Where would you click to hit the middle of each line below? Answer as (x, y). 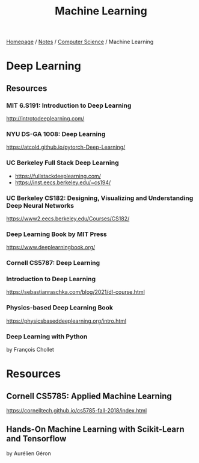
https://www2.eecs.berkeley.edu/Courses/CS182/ (68, 219)
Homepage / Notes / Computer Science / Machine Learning (80, 42)
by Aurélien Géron (29, 453)
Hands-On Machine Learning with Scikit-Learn (95, 430)
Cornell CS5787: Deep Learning (53, 263)
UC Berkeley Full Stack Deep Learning (63, 163)
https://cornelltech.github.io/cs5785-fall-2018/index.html (77, 411)
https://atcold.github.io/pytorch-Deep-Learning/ (66, 147)
